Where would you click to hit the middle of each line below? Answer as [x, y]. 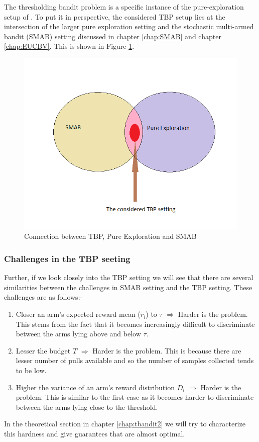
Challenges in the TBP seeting [67, 258]
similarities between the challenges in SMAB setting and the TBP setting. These [128, 287]
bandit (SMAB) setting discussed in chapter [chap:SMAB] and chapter [113, 36]
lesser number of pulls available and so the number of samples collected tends [135, 360]
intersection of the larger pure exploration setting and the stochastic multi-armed [129, 26]
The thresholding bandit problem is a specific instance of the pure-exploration [124, 7]
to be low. [31, 370]
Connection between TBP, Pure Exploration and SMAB [110, 236]
